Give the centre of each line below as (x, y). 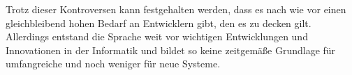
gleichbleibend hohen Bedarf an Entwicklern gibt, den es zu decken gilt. (159, 23)
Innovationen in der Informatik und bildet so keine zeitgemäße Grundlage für (171, 50)
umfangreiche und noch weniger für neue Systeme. (113, 64)
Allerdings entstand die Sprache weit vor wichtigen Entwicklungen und (157, 36)
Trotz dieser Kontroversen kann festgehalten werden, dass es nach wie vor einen (176, 9)
